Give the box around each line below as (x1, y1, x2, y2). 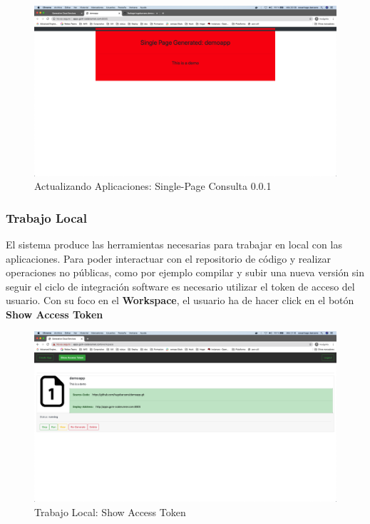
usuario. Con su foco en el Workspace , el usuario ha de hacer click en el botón (6, 293, 354, 308)
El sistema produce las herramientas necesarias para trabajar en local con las (6, 236, 342, 251)
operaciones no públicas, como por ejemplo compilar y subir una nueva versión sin (6, 265, 365, 280)
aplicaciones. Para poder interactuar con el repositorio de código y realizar (6, 251, 332, 266)
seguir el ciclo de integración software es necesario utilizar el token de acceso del (6, 278, 355, 293)
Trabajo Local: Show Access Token (34, 504, 186, 519)
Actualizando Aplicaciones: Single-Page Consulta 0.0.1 (34, 178, 272, 193)
